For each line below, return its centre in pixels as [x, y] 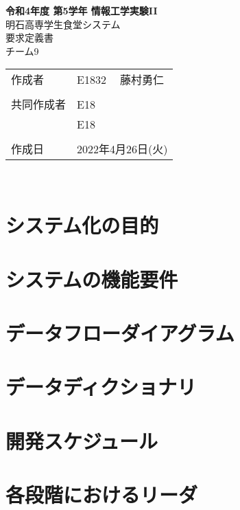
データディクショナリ [101, 387]
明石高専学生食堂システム [63, 24]
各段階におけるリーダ [102, 495]
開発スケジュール [82, 440]
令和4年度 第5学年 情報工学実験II [82, 10]
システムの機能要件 [92, 279]
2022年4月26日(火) [122, 149]
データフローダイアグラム [120, 332]
